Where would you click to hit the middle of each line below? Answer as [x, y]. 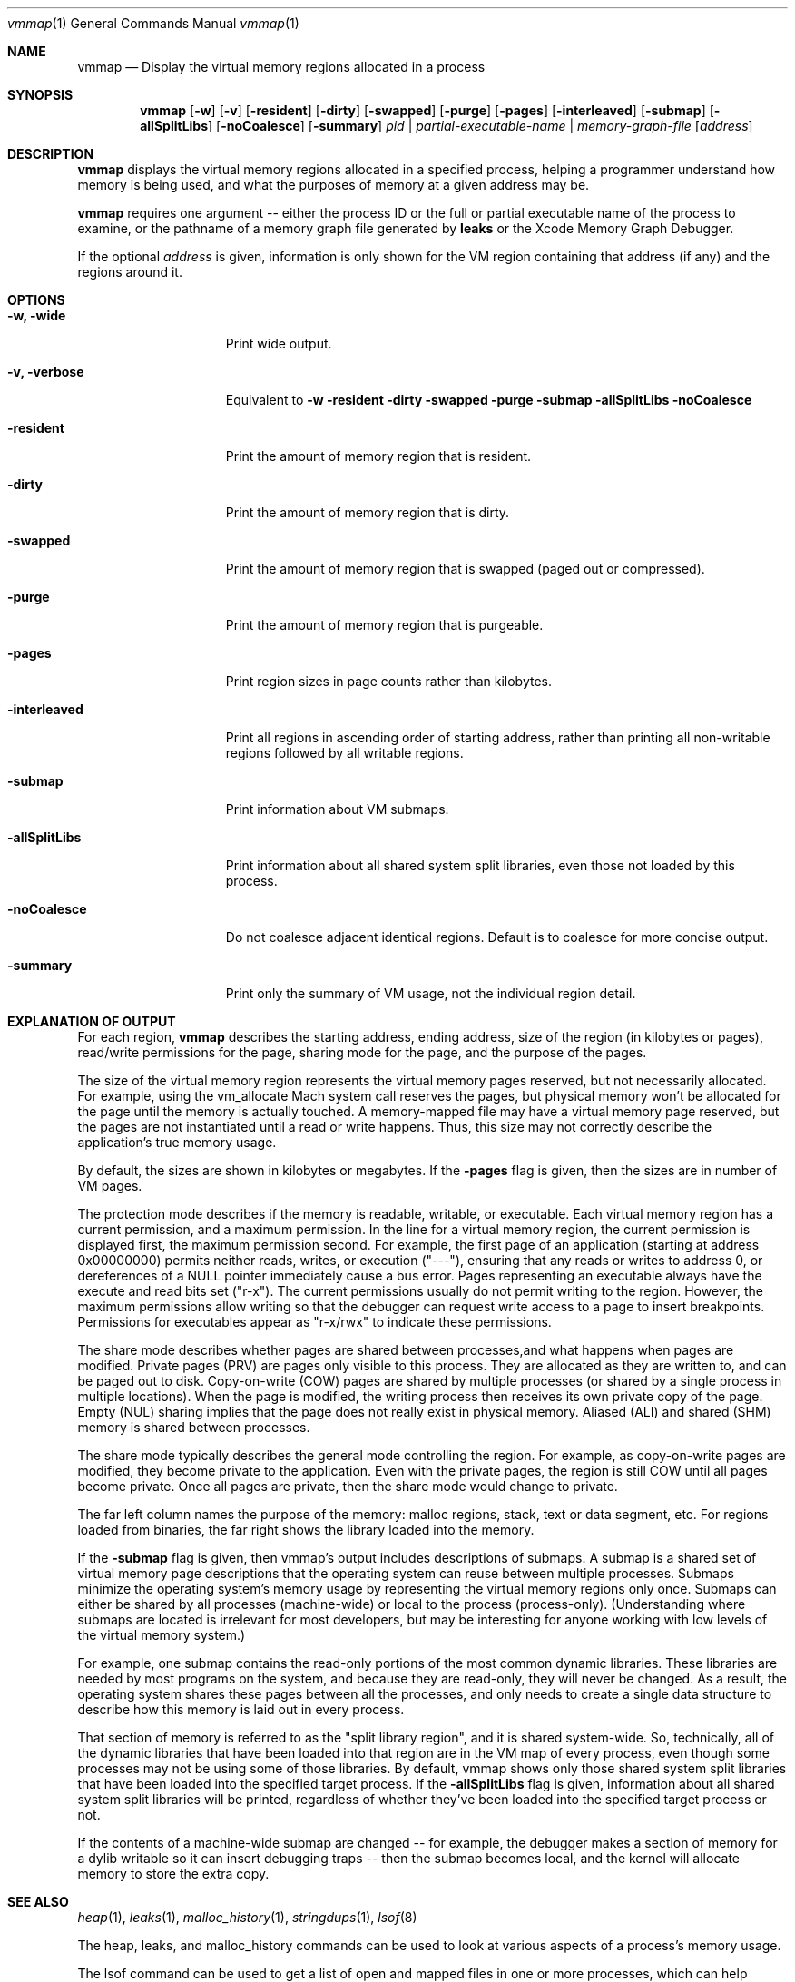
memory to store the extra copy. [173, 1874]
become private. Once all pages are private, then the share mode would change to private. [348, 1486]
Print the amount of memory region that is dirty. [368, 512]
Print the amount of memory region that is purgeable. [384, 625]
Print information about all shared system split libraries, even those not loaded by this [480, 865]
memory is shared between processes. [194, 1427]
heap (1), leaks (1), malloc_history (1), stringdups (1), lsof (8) [247, 1917]
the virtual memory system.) [162, 1635]
